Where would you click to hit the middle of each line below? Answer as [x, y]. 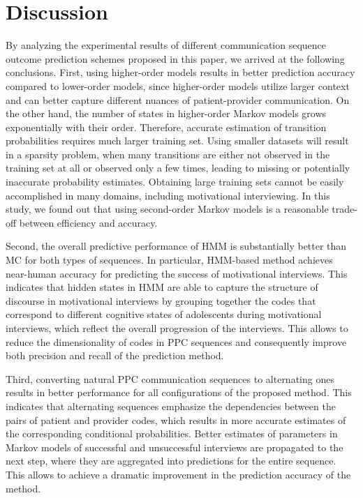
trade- [345, 209]
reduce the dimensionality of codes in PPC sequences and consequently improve [176, 341]
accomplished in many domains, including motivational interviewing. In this [168, 195]
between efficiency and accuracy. [88, 222]
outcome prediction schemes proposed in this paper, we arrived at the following [175, 58]
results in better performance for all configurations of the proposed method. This [179, 392]
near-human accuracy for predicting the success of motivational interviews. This [177, 273]
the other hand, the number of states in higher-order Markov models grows [166, 113]
